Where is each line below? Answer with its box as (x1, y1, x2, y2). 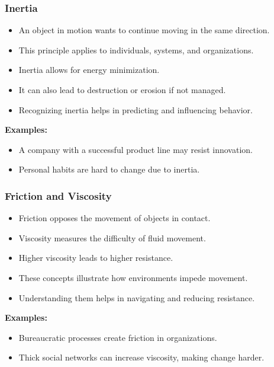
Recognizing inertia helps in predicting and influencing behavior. (18, 103, 253, 116)
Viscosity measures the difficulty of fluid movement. (18, 231, 206, 244)
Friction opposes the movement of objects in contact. (18, 212, 211, 224)
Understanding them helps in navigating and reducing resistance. (18, 291, 255, 304)
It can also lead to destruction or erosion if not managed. (18, 84, 226, 95)
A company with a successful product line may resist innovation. (18, 143, 253, 155)
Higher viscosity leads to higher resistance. (18, 251, 173, 264)
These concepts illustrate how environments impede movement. (18, 271, 248, 283)
